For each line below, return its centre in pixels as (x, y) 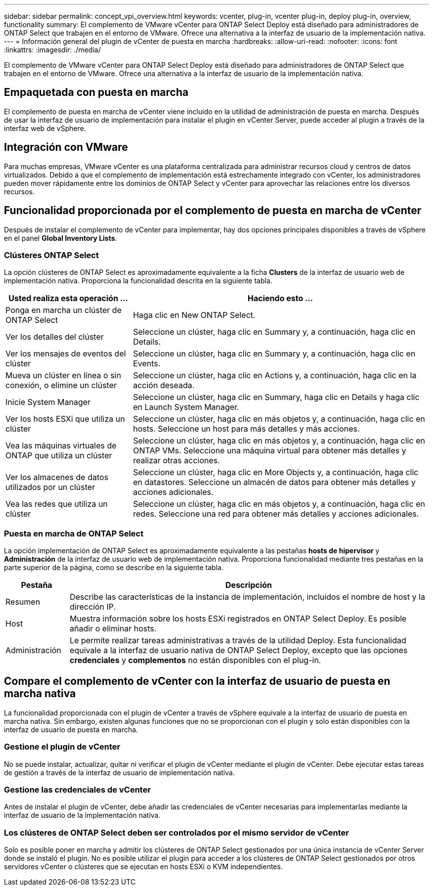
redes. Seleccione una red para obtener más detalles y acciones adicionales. (276, 514)
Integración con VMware (66, 147)
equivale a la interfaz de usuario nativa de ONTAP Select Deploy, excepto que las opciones (239, 650)
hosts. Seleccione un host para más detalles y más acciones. (246, 429)
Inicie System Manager (48, 402)
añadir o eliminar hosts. (113, 629)
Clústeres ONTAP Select (51, 255)
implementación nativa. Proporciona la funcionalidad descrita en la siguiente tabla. (138, 281)
